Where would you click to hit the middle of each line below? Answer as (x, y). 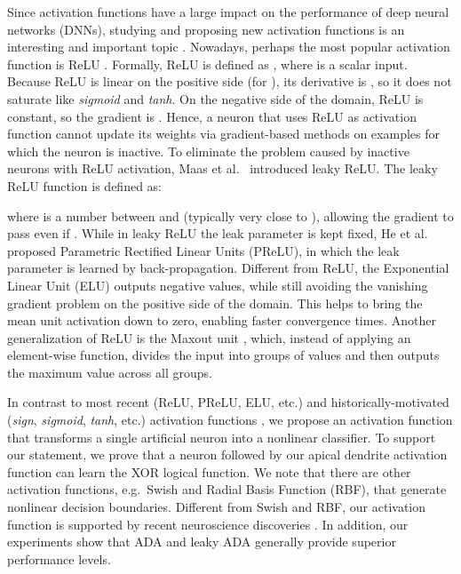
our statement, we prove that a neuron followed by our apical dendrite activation (227, 454)
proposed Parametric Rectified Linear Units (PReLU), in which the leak (203, 250)
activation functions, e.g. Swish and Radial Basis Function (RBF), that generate (227, 489)
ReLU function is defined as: (84, 185)
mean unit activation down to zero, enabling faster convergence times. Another (222, 320)
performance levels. (59, 558)
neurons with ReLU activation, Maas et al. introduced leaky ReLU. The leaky (223, 168)
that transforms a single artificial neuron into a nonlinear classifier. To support (222, 437)
